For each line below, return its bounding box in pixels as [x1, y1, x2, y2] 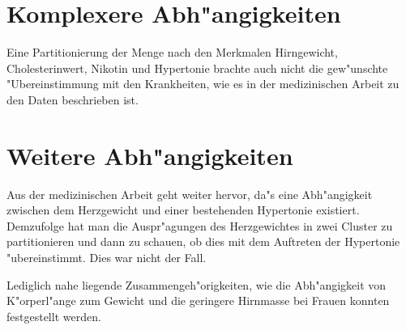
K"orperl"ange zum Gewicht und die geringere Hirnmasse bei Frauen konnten [6, 292, 390, 309]
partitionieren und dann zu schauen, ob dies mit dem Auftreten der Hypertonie [6, 233, 400, 250]
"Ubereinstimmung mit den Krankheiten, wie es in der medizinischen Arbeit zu [6, 75, 400, 92]
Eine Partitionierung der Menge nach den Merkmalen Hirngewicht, [6, 44, 338, 61]
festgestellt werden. [6, 307, 101, 324]
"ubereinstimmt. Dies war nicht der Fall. [6, 249, 207, 265]
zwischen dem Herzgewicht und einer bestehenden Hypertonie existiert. [6, 201, 360, 218]
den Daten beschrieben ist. [6, 91, 139, 108]
